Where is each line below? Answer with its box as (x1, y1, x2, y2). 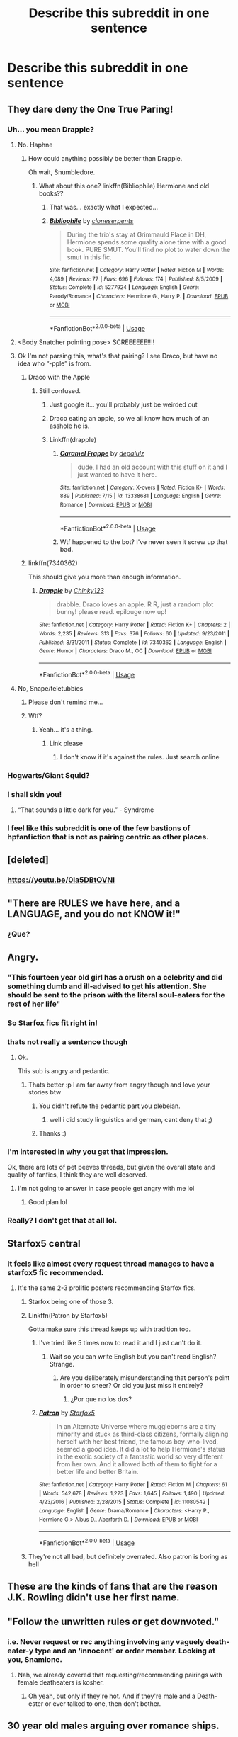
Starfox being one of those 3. (28, 1297, 114, 1306)
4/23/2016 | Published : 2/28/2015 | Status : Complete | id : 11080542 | (38, 1498, 210, 1506)
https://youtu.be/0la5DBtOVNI (7, 875, 115, 885)
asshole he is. (49, 421, 90, 430)
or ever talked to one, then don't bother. (45, 1699, 161, 1708)
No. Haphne (17, 140, 53, 149)
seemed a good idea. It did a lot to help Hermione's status (56, 1444, 225, 1453)
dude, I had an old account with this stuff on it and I (77, 463, 228, 471)
